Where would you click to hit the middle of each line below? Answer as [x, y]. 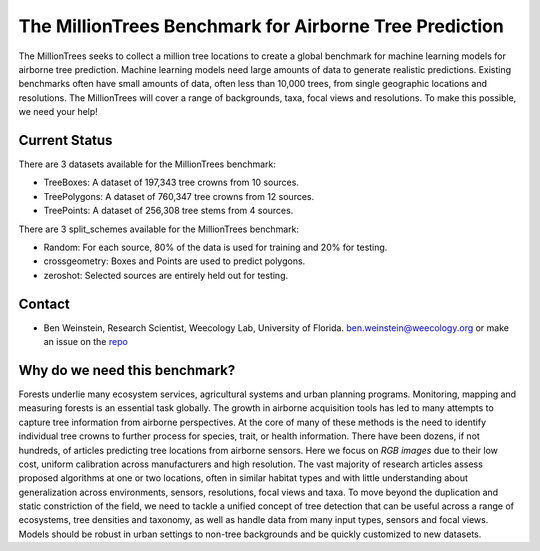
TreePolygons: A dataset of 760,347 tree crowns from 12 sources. [179, 196]
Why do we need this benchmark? [127, 370]
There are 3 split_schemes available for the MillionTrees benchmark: [159, 229]
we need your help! [58, 112]
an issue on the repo [86, 342]
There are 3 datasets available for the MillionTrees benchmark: [147, 164]
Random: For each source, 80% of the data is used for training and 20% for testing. [215, 247]
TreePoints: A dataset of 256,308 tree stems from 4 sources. [168, 211]
